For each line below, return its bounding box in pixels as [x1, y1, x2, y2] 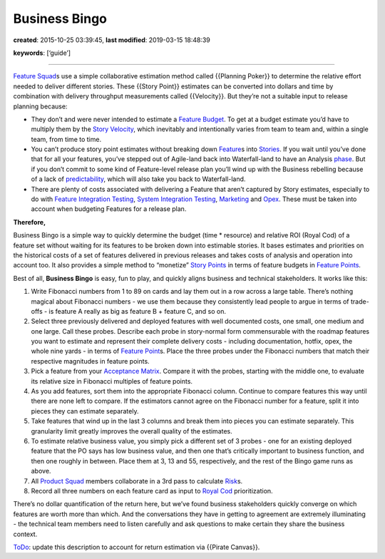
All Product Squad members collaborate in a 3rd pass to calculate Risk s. [31, 476, 243, 485]
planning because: [13, 102, 68, 111]
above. [31, 467, 51, 476]
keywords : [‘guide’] [13, 48, 71, 57]
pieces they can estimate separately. [31, 406, 139, 415]
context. [13, 530, 38, 538]
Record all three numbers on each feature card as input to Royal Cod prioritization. [31, 486, 274, 495]
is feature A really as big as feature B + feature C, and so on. [48, 307, 226, 315]
